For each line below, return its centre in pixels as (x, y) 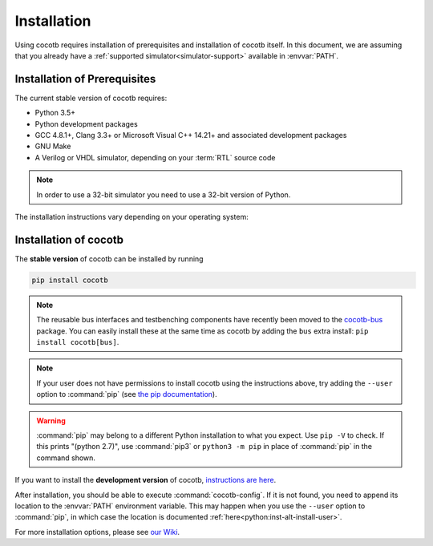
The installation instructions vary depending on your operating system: (132, 216)
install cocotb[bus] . (78, 342)
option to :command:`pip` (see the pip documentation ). (127, 394)
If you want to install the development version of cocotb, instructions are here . (146, 480)
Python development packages (86, 123)
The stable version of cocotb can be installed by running (109, 259)
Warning (51, 420)
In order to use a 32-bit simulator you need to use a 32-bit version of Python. (164, 194)
